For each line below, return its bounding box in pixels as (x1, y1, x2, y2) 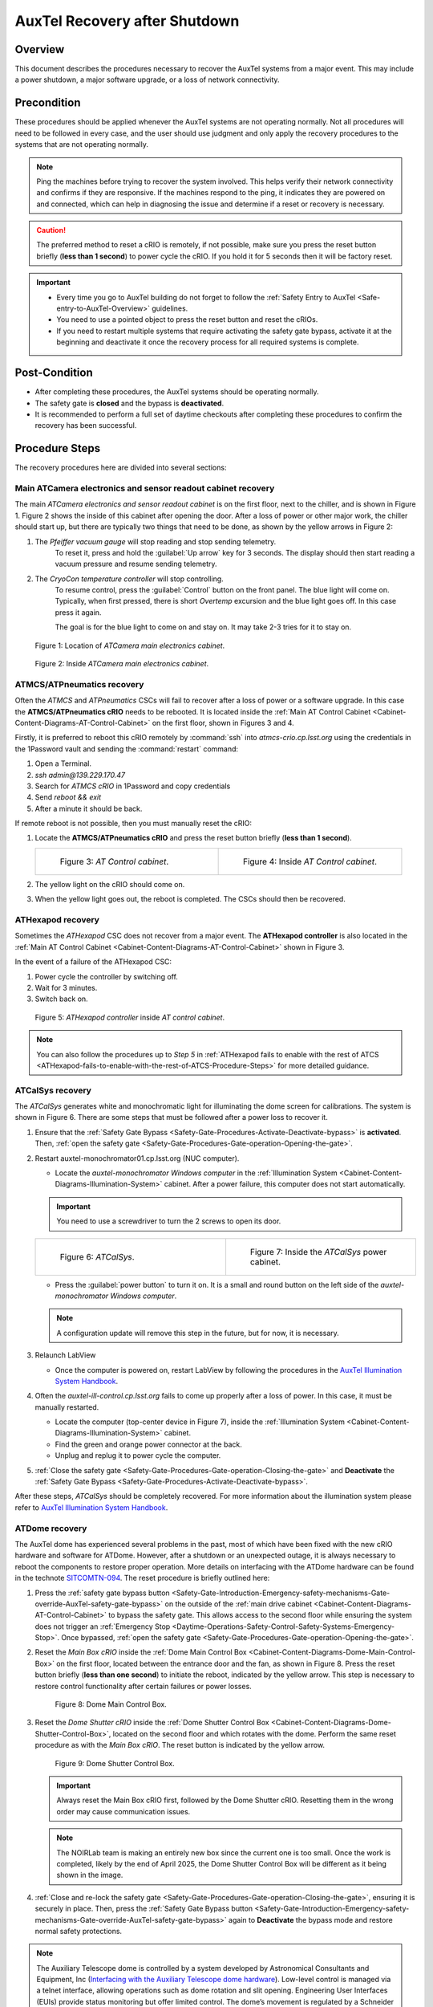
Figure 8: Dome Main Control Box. (55, 1700, 168, 1709)
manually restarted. (34, 1402, 99, 1412)
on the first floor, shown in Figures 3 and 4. (152, 718, 294, 727)
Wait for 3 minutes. (34, 983, 98, 992)
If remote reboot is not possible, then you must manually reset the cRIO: (14, 819, 253, 828)
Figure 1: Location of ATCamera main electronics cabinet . (34, 641, 225, 650)
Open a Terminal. (34, 759, 92, 768)
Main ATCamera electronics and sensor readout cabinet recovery (14, 482, 275, 494)
